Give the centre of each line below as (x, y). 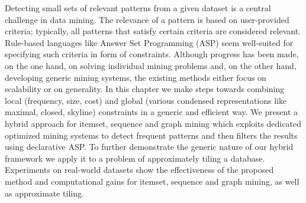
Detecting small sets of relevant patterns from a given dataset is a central (138, 8)
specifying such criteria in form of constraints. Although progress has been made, (152, 54)
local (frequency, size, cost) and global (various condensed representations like (146, 100)
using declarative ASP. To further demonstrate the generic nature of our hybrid (149, 147)
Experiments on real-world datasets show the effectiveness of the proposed (139, 170)
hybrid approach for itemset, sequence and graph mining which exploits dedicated (153, 123)
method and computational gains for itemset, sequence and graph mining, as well (152, 181)
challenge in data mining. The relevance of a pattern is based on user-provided (147, 19)
